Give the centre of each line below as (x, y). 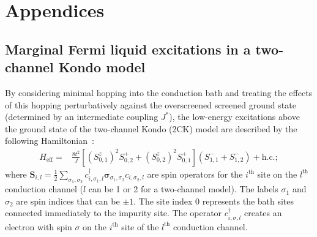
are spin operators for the (195, 174)
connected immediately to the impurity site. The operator (114, 213)
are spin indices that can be (68, 201)
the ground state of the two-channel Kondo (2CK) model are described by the (151, 128)
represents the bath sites (248, 201)
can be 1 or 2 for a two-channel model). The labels (183, 189)
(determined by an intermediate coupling (82, 117)
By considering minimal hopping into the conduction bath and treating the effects (159, 92)
